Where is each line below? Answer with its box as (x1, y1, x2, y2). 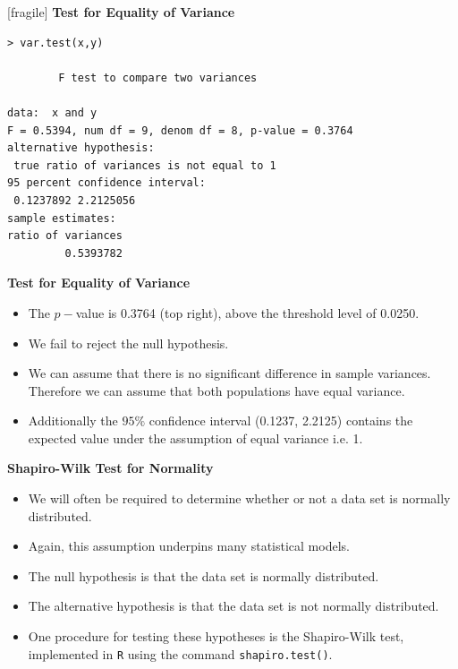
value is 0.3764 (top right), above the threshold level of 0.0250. (75, 303, 420, 322)
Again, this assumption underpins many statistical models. (28, 536, 350, 555)
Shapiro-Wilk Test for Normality (7, 459, 214, 477)
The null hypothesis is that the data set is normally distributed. (28, 566, 379, 585)
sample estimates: (7, 211, 116, 225)
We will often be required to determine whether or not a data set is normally (28, 489, 451, 508)
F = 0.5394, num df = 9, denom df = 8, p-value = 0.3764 (7, 124, 353, 137)
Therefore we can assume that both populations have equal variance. (28, 381, 405, 399)
